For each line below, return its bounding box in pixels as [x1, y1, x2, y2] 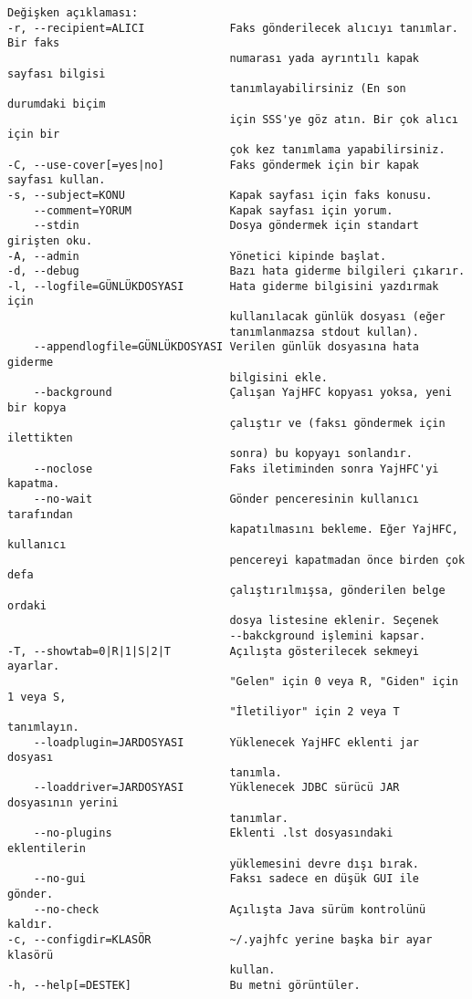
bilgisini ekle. [229, 370, 328, 384]
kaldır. [7, 918, 54, 931]
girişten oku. [7, 234, 93, 247]
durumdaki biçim [7, 97, 106, 110]
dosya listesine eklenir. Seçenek [229, 614, 439, 628]
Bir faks [7, 36, 60, 50]
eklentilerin [7, 842, 86, 856]
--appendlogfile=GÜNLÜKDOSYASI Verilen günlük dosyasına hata [33, 340, 420, 354]
